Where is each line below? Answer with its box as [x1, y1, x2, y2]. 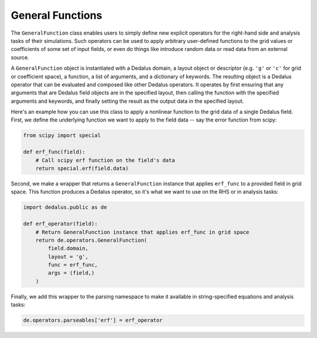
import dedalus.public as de [23, 204, 107, 211]
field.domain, [48, 245, 89, 252]
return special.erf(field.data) [35, 165, 129, 171]
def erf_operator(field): [23, 221, 98, 227]
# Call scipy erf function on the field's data [35, 157, 176, 164]
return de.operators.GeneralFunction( [35, 236, 147, 244]
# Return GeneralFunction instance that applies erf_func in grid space [35, 229, 249, 235]
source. [11, 53, 29, 61]
